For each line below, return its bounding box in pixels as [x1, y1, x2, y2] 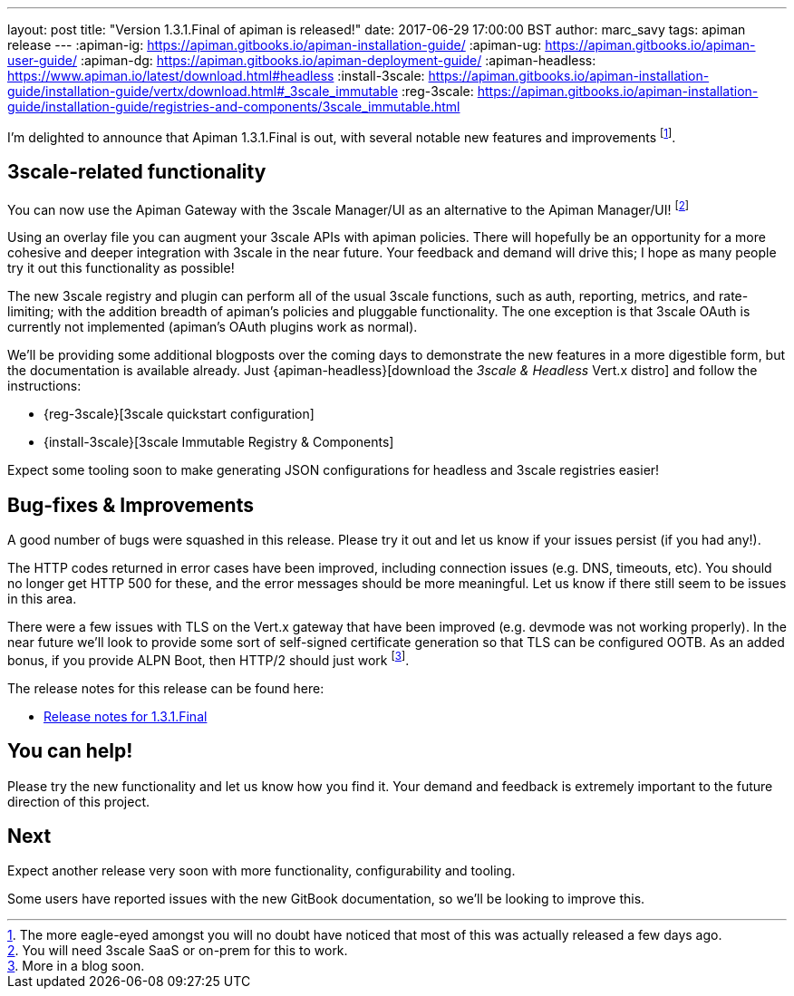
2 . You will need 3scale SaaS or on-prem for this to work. [7, 943, 348, 959]
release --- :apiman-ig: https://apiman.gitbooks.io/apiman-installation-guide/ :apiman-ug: [7, 37, 542, 53]
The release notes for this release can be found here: [7, 680, 324, 696]
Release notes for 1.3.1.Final [44, 708, 208, 724]
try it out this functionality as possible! [7, 260, 235, 276]
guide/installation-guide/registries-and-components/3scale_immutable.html [7, 99, 460, 114]
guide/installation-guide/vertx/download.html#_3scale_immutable [7, 83, 399, 99]
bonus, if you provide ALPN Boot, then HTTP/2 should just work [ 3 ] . [7, 650, 410, 668]
